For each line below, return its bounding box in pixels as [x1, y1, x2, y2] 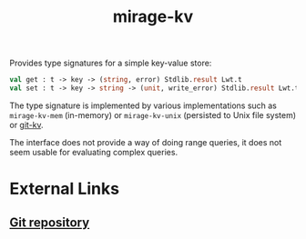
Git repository [9, 214, 90, 230]
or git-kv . [9, 119, 44, 130]
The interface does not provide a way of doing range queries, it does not [9, 136, 282, 147]
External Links [9, 179, 120, 199]
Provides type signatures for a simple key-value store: [9, 57, 212, 69]
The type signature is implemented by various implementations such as [9, 100, 278, 111]
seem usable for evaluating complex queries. [9, 146, 178, 157]
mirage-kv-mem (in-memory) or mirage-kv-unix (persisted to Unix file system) [9, 109, 297, 120]
